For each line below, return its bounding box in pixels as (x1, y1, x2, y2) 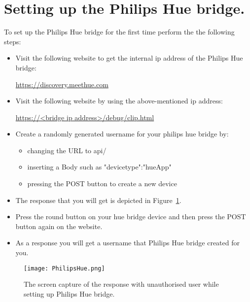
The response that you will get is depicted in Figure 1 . (15, 195, 181, 205)
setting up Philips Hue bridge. (24, 288, 115, 299)
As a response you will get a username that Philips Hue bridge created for (15, 237, 240, 248)
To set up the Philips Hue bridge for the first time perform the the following (4, 27, 235, 37)
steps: (4, 36, 21, 46)
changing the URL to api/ (27, 145, 107, 155)
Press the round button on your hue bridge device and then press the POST (15, 211, 246, 222)
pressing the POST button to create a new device (27, 178, 177, 189)
